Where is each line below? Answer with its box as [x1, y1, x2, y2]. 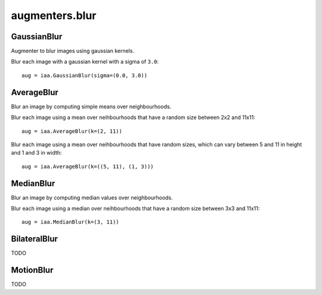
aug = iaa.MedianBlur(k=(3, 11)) [21, 219, 119, 225]
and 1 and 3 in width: [11, 149, 62, 156]
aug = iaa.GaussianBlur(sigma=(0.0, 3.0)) [21, 72, 148, 79]
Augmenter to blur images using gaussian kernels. [11, 48, 134, 55]
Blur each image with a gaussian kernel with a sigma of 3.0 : [11, 58, 159, 65]
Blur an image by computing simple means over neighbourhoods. [11, 103, 172, 110]
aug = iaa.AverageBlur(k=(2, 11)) [21, 128, 122, 134]
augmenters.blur [11, 9, 97, 22]
